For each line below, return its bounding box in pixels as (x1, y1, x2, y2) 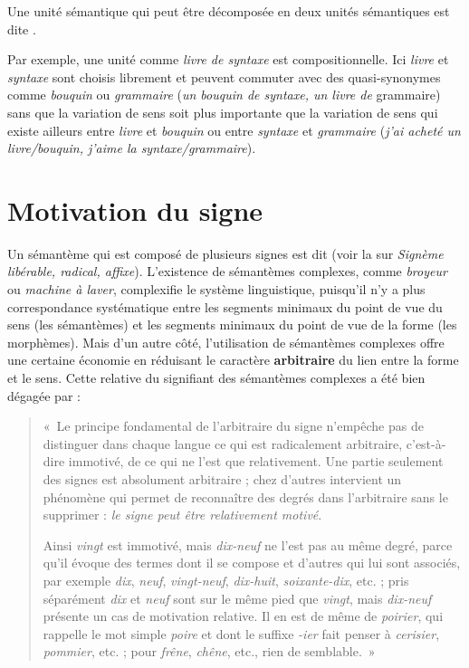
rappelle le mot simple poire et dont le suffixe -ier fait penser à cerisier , (43, 624, 440, 643)
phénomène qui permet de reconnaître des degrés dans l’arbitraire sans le (43, 487, 448, 506)
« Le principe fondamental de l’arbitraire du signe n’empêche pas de (43, 416, 424, 435)
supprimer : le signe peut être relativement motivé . (43, 505, 322, 524)
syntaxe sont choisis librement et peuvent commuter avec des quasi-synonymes (7, 67, 441, 86)
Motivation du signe (7, 191, 263, 228)
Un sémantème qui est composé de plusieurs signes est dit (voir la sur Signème (7, 243, 444, 262)
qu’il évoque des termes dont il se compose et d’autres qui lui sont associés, (43, 553, 461, 572)
